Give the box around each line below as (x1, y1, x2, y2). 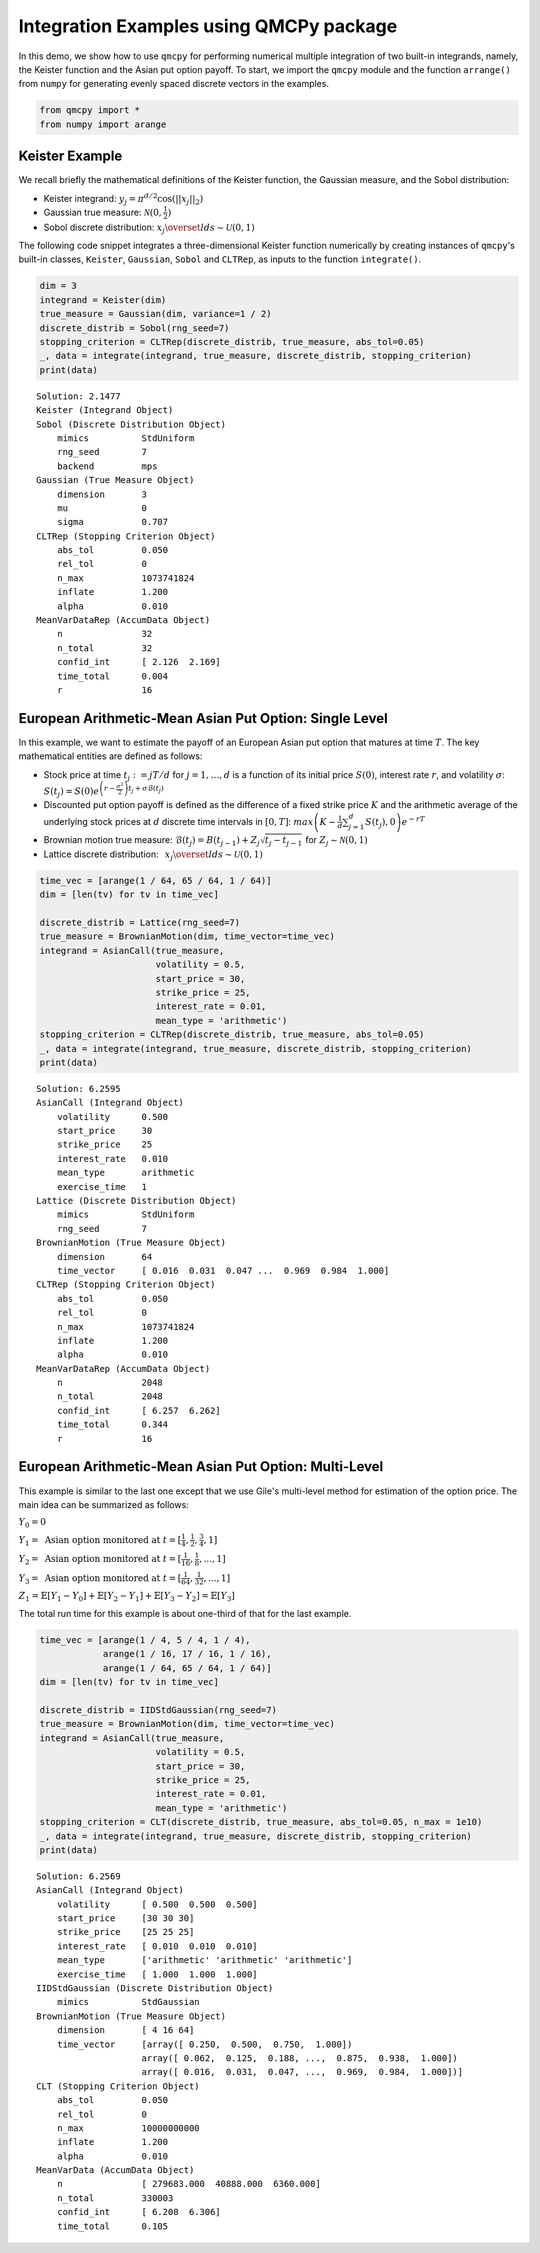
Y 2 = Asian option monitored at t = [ (18, 1553, 182, 1567)
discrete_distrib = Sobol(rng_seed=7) (39, 322, 230, 334)
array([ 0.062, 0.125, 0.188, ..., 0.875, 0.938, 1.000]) (141, 2052, 459, 2064)
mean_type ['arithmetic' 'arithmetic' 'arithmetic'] (56, 1955, 353, 1966)
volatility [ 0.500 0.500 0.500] (56, 1898, 259, 1910)
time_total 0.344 (56, 1419, 169, 1430)
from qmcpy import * (39, 105, 140, 116)
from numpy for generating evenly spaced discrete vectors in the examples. (18, 78, 330, 90)
